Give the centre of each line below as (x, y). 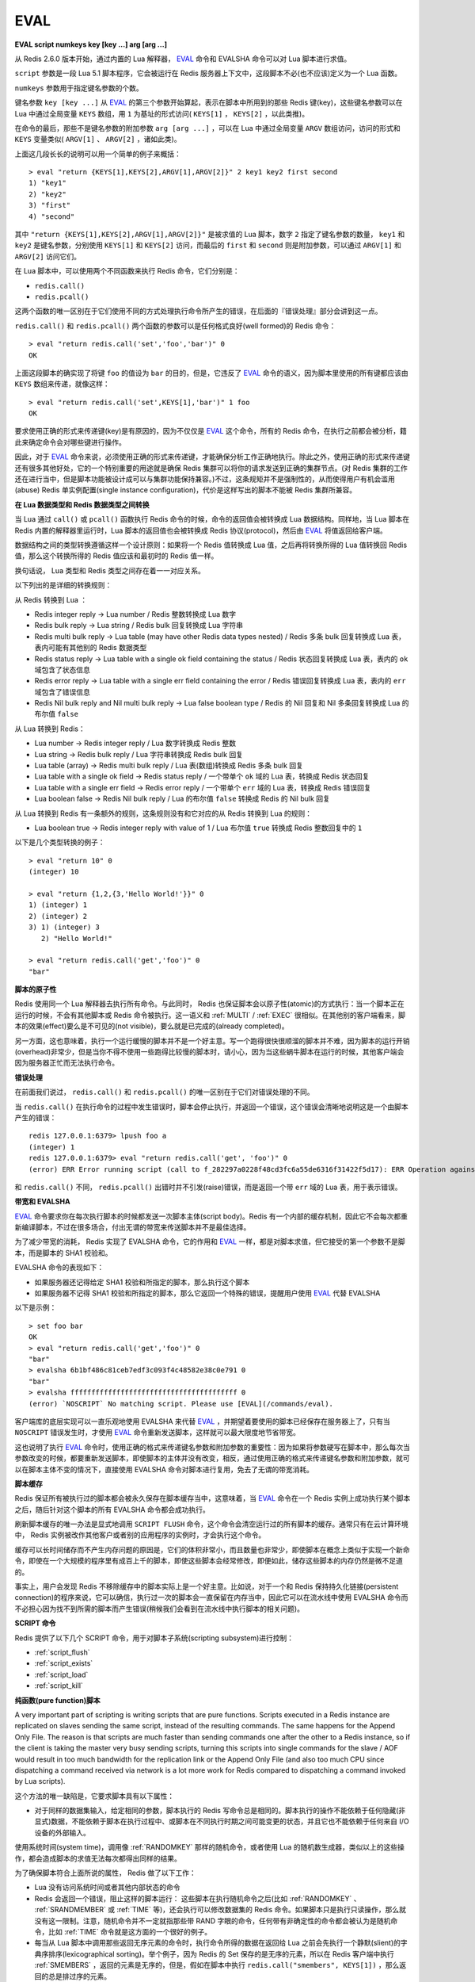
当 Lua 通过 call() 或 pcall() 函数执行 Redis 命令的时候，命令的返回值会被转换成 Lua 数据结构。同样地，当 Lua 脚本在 (212, 519)
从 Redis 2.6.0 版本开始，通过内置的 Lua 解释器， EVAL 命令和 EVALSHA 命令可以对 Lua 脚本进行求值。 (183, 59)
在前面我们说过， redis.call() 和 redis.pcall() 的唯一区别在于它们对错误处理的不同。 (164, 1092)
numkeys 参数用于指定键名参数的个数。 (79, 88)
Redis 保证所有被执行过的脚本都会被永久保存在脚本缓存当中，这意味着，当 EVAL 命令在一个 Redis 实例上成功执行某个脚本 (213, 1498)
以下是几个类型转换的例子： (60, 842)
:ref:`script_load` (61, 1674)
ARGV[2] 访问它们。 (47, 256)
